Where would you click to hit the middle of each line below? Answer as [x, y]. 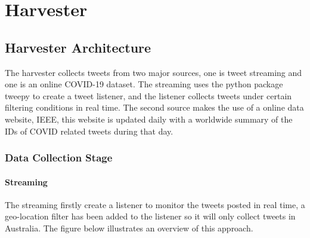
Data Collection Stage [59, 158]
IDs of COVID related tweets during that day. [89, 131]
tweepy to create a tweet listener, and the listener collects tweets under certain [148, 95]
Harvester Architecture [78, 47]
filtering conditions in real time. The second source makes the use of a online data [154, 107]
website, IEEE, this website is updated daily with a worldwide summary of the [149, 119]
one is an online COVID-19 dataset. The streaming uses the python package [144, 84]
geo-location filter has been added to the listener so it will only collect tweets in [150, 216]
